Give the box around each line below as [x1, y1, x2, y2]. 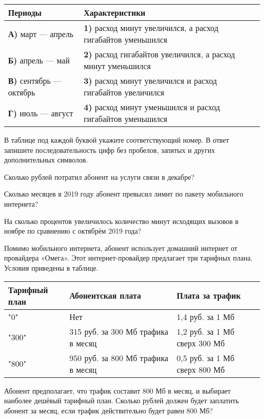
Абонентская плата [69, 289, 141, 302]
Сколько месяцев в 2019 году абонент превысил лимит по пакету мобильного [4, 188, 243, 199]
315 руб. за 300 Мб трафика [69, 325, 169, 337]
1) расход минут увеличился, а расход [83, 22, 219, 34]
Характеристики [83, 7, 146, 18]
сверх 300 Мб [176, 337, 225, 349]
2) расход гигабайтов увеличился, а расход [83, 48, 235, 60]
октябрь [8, 86, 36, 98]
